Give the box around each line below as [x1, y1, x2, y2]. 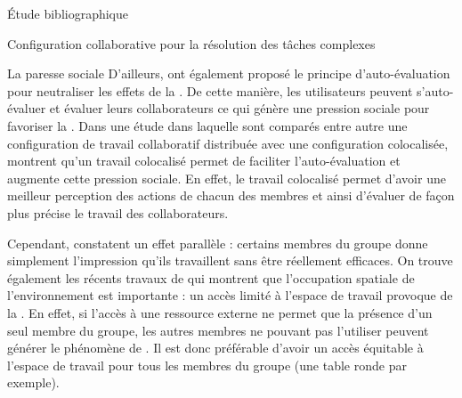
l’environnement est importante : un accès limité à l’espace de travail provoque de [7, 286, 453, 305]
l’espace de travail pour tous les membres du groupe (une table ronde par [7, 355, 407, 374]
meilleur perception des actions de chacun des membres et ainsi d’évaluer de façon [7, 186, 455, 205]
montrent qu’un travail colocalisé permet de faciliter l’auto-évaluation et [7, 151, 401, 170]
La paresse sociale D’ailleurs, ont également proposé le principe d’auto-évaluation [7, 64, 450, 83]
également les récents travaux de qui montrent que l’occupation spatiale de [7, 268, 415, 287]
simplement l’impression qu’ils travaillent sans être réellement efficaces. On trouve [7, 251, 453, 270]
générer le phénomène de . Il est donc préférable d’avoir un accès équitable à [7, 338, 424, 357]
